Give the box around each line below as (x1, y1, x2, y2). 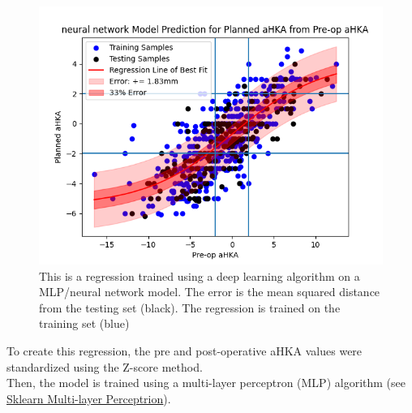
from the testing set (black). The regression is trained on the (39, 299, 341, 316)
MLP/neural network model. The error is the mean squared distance (39, 283, 380, 300)
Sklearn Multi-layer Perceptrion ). (6, 389, 171, 407)
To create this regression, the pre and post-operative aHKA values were (6, 342, 363, 359)
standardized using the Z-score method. (6, 358, 203, 375)
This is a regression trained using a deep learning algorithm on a (39, 267, 360, 284)
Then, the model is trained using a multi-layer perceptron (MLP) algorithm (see (6, 374, 406, 391)
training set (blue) (39, 315, 130, 332)
